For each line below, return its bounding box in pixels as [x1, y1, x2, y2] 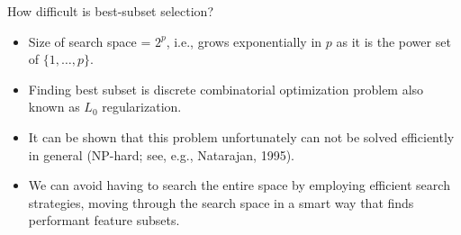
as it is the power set [336, 32, 451, 50]
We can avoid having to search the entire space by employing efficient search [28, 176, 450, 194]
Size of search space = [28, 32, 151, 50]
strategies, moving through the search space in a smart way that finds [28, 193, 414, 212]
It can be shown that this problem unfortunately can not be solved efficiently [28, 127, 455, 146]
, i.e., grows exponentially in [166, 32, 322, 50]
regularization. [102, 97, 182, 116]
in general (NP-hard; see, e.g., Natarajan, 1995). [28, 145, 294, 164]
